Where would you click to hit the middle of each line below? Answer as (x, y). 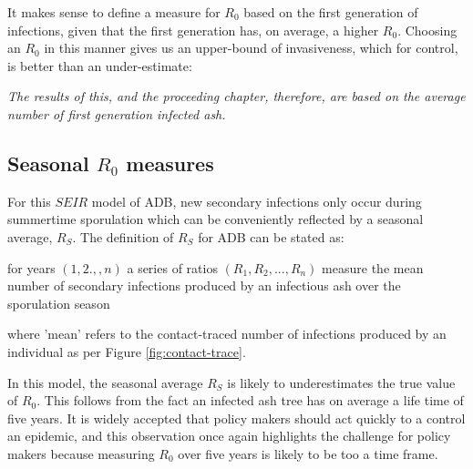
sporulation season (59, 303)
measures (170, 163)
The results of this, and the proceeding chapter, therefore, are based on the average (236, 96)
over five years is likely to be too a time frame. (308, 453)
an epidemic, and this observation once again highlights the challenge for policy (229, 436)
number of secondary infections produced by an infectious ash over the (204, 285)
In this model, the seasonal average (105, 382)
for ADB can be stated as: (271, 236)
